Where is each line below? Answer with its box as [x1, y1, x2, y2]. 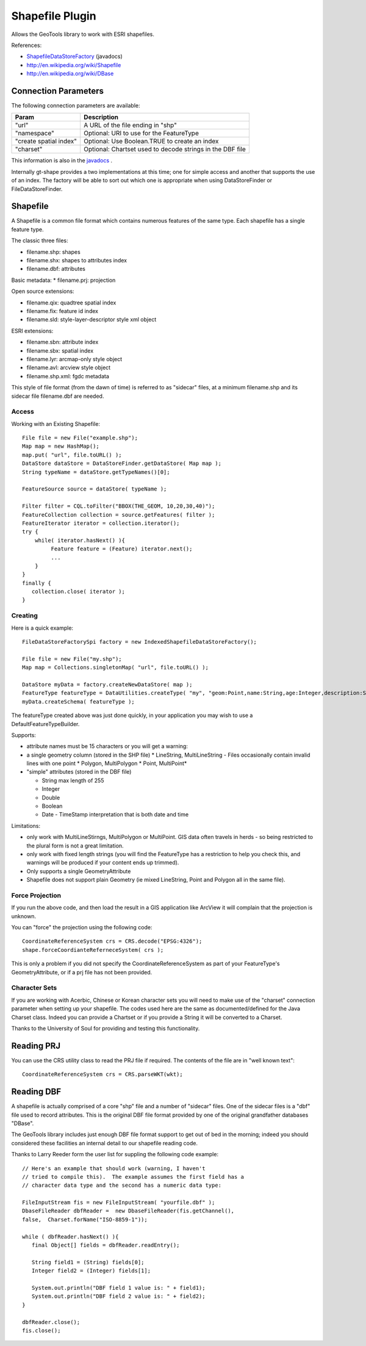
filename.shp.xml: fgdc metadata [26, 372, 110, 380]
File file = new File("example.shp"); [22, 434, 138, 442]
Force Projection [11, 891, 62, 899]
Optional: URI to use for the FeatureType [83, 129, 199, 137]
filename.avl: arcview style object [26, 364, 111, 372]
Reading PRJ [11, 1040, 61, 1051]
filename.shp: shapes [26, 248, 81, 256]
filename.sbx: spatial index [26, 347, 94, 354]
